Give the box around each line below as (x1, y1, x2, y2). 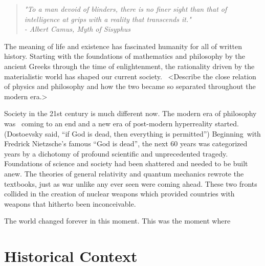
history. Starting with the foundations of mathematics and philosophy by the (4, 51, 246, 61)
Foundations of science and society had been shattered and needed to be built (4, 158, 248, 169)
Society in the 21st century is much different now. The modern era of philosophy (4, 108, 257, 119)
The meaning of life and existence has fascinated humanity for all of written (4, 40, 242, 51)
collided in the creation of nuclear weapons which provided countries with (4, 188, 235, 199)
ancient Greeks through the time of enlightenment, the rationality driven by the (4, 60, 255, 71)
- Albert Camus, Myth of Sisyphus (24, 24, 131, 34)
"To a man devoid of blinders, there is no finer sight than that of (24, 4, 227, 14)
